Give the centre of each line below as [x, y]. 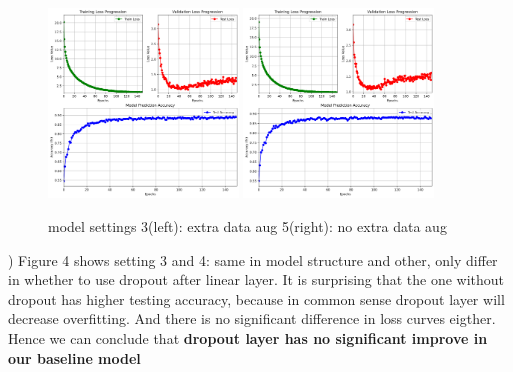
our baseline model [74, 357]
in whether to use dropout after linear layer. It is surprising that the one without [256, 279]
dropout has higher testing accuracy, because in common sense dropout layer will [256, 298]
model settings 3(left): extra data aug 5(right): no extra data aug [247, 226]
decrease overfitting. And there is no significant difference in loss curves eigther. [252, 318]
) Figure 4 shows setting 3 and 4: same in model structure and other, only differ [253, 259]
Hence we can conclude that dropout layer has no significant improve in [248, 337]
